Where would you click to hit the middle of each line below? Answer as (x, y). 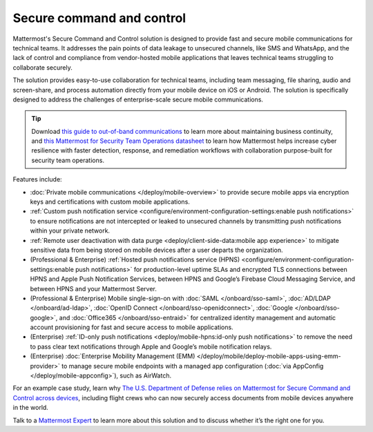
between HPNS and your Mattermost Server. (93, 288)
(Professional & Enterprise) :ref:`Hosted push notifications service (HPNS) (135, 259)
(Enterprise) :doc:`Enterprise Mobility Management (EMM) (113, 356)
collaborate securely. (42, 67)
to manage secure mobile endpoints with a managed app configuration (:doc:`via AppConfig (192, 366)
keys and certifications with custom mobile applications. (110, 202)
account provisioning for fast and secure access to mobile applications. (132, 327)
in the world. (30, 408)
